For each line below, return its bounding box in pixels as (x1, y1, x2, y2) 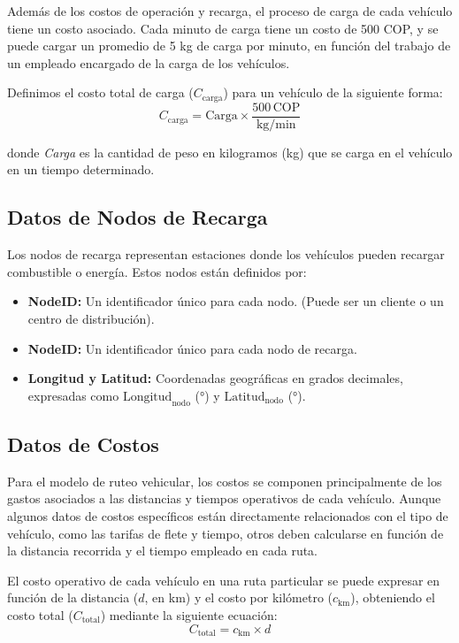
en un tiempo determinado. (7, 160, 155, 179)
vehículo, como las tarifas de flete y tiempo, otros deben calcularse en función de (7, 524, 444, 542)
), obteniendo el (350, 588, 435, 607)
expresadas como (27, 386, 119, 404)
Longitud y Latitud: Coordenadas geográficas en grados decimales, (27, 369, 403, 387)
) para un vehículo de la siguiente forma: (223, 83, 443, 102)
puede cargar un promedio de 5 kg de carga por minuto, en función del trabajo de (7, 36, 451, 55)
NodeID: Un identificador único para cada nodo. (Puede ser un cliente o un (27, 292, 444, 310)
